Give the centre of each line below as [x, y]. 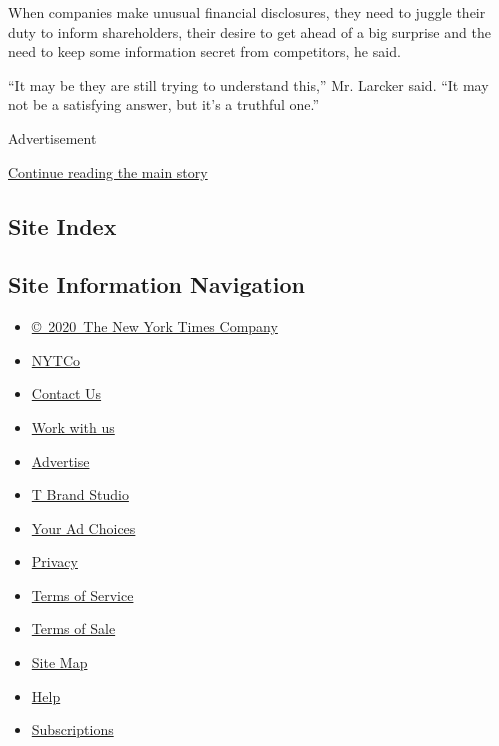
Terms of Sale [73, 628]
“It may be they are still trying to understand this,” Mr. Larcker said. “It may [248, 84]
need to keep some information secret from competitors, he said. [204, 51]
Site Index [62, 225]
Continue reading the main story [108, 171]
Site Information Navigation [156, 284]
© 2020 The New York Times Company [154, 326]
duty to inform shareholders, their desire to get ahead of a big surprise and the [249, 31]
